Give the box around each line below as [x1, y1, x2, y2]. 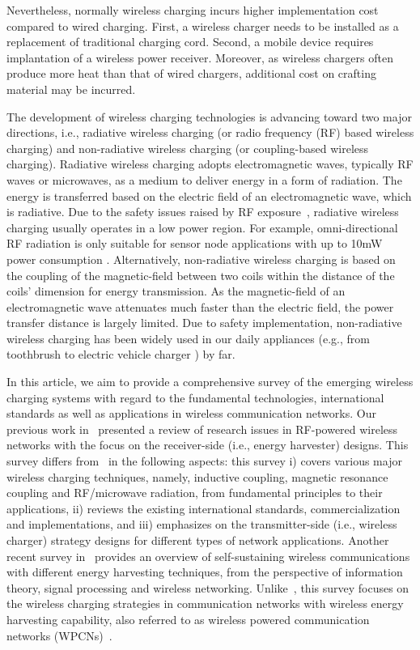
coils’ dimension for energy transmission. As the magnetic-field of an [6, 283, 346, 300]
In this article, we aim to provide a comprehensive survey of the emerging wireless [6, 373, 414, 390]
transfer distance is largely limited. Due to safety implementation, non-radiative [6, 314, 402, 331]
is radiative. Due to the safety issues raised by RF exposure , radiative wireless [6, 203, 399, 220]
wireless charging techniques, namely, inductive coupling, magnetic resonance [6, 468, 388, 485]
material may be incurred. [6, 80, 136, 97]
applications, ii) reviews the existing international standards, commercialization [6, 499, 401, 516]
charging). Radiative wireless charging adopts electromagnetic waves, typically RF [6, 155, 414, 172]
